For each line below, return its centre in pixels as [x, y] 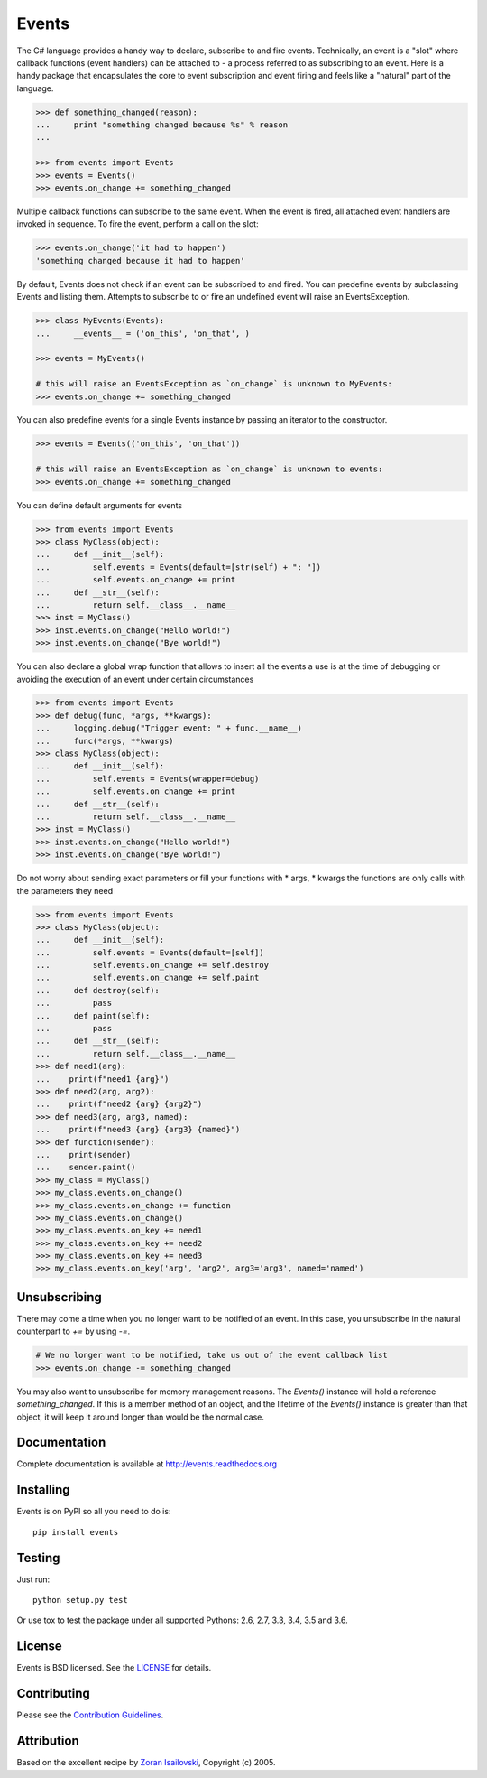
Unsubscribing [60, 1297]
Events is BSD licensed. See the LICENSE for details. [114, 1668]
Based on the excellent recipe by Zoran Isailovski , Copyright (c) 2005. [146, 1763]
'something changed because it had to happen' [140, 261]
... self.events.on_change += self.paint [147, 978]
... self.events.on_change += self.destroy [152, 965]
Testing [38, 1558]
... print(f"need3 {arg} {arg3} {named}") [138, 1130]
